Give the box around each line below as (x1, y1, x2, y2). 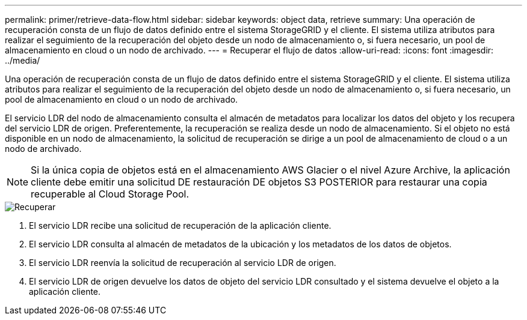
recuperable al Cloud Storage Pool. (31, 188, 190, 200)
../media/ (5, 55, 40, 65)
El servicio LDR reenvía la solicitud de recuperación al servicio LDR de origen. (29, 258, 336, 268)
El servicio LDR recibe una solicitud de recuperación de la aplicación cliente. (29, 220, 331, 231)
